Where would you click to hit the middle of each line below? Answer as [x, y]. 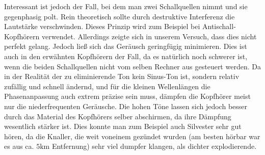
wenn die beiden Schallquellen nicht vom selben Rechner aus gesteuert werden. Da [132, 66]
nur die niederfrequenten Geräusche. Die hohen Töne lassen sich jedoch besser [126, 106]
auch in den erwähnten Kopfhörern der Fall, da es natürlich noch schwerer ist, [126, 56]
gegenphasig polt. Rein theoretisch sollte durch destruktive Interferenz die [120, 16]
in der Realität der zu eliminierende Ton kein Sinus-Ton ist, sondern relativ [122, 76]
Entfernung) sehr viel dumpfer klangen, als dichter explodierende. [154, 146]
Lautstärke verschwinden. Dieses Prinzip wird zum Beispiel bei [102, 26]
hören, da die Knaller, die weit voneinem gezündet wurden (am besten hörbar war [132, 136]
